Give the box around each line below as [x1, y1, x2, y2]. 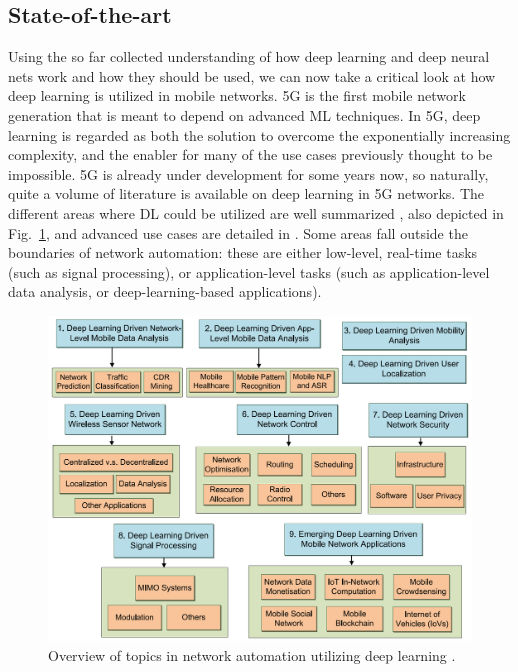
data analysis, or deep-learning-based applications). [8, 281, 322, 302]
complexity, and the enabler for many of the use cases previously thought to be [8, 144, 493, 165]
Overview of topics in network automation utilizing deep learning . [48, 644, 456, 665]
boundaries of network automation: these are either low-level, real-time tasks [8, 242, 478, 263]
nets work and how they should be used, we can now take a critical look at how [8, 65, 496, 86]
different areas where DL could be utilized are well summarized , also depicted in [8, 202, 504, 223]
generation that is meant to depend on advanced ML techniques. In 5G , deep [8, 104, 481, 125]
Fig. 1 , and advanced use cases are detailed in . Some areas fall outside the [8, 222, 468, 243]
